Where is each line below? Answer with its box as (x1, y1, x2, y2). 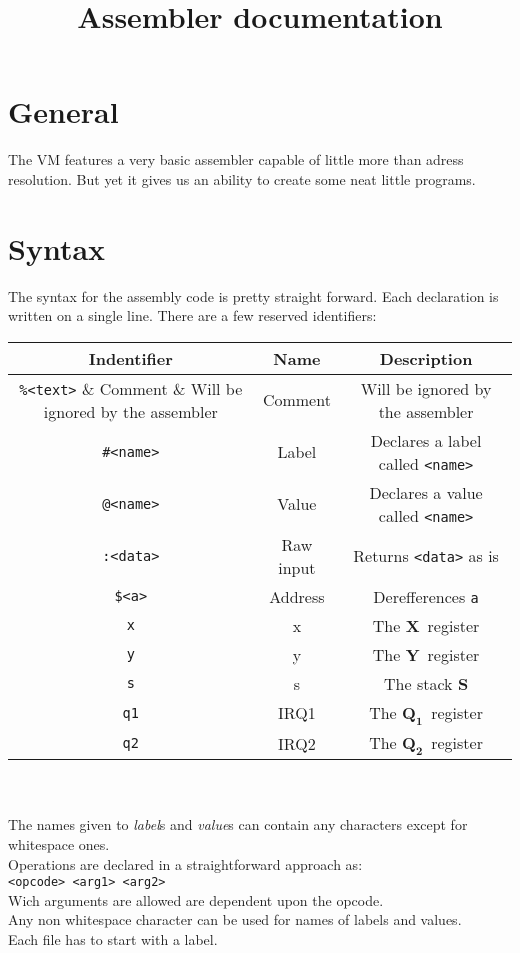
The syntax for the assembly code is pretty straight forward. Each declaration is (8, 285, 499, 306)
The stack (384, 671, 453, 695)
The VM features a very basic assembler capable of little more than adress (8, 149, 464, 170)
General (8, 91, 119, 132)
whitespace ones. (8, 833, 110, 854)
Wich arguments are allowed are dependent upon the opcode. (8, 889, 384, 910)
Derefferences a (373, 584, 479, 608)
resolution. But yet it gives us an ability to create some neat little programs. (8, 168, 476, 189)
